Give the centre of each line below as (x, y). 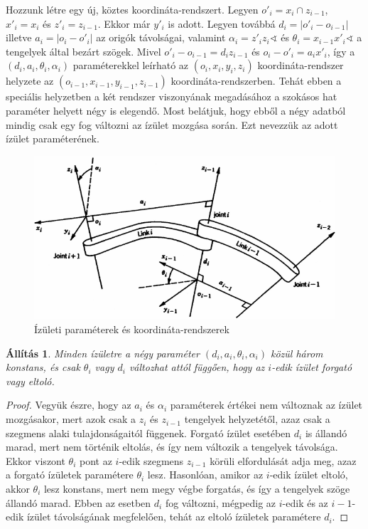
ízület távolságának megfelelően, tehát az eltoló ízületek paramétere (174, 517)
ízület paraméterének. (53, 138)
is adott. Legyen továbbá (222, 23)
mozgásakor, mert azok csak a (71, 419)
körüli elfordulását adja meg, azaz (283, 460)
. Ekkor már (124, 23)
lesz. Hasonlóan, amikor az (205, 475)
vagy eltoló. (30, 381)
